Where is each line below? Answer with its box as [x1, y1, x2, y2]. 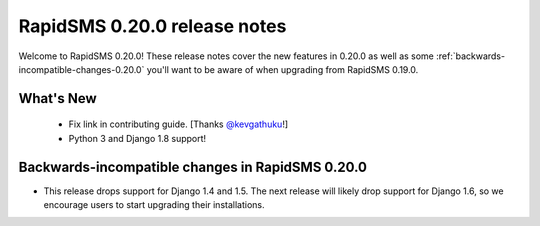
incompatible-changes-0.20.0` [18, 63, 145, 75]
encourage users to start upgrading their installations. [43, 199, 265, 211]
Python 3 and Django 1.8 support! [68, 132, 207, 144]
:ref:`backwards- [435, 50, 505, 62]
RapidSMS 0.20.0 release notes [18, 15, 287, 37]
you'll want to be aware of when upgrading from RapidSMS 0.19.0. [146, 63, 419, 75]
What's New [18, 90, 97, 107]
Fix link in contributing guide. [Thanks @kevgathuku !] [68, 118, 289, 130]
